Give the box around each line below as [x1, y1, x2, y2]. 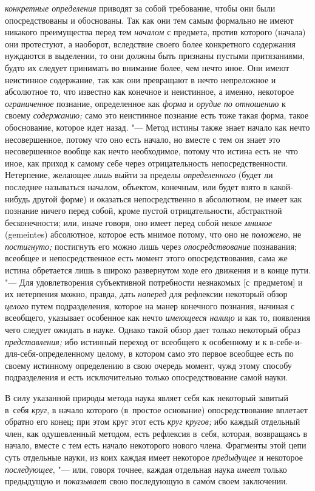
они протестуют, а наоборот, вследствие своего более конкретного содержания [5, 37, 296, 50]
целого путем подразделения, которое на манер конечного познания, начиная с [5, 299, 295, 312]
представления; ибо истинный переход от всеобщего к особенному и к [5, 335, 267, 348]
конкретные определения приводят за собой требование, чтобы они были [5, 2, 276, 14]
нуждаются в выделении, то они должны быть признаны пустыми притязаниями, [5, 49, 305, 62]
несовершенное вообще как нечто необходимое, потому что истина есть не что [5, 145, 298, 157]
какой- [269, 180, 293, 193]
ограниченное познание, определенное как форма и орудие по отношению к [5, 97, 286, 109]
